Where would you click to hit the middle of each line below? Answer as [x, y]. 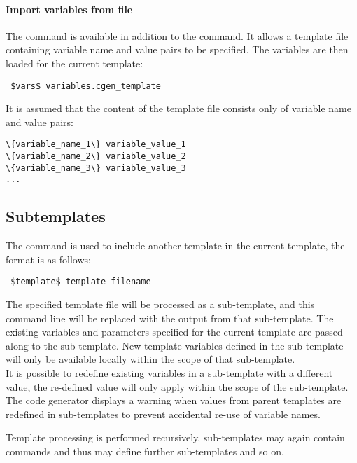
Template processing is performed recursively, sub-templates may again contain [175, 437]
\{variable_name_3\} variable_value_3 [96, 168]
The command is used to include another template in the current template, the [175, 246]
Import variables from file [69, 9]
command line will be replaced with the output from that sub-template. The [170, 318]
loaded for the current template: [75, 63]
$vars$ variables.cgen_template [86, 86]
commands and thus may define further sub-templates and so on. [145, 451]
